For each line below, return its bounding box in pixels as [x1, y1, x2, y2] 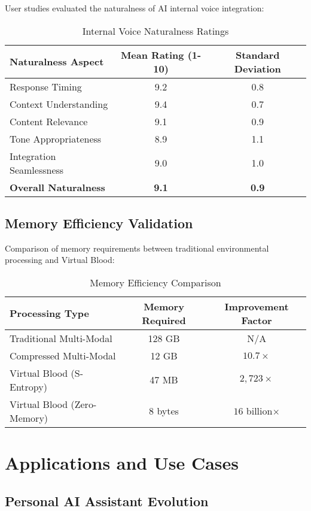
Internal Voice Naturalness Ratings [82, 23, 229, 38]
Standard [235, 47, 280, 62]
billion [246, 404, 273, 418]
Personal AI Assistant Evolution [5, 491, 209, 510]
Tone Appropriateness [10, 131, 102, 146]
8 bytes [149, 404, 179, 418]
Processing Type [10, 306, 89, 320]
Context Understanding [10, 96, 108, 111]
